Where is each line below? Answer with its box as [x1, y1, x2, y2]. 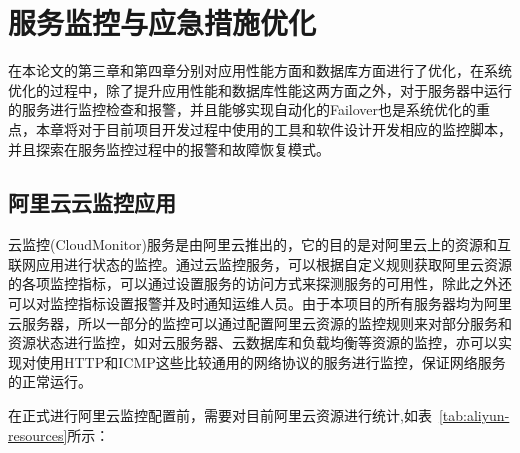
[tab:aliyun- [438, 405, 510, 426]
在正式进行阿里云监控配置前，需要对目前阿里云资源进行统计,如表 [8, 405, 432, 426]
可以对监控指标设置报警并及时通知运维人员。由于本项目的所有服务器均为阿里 [8, 293, 512, 314]
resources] [8, 424, 68, 445]
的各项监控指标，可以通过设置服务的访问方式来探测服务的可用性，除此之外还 [8, 273, 512, 294]
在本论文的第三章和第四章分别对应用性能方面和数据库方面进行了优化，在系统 [8, 60, 512, 81]
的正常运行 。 [8, 371, 92, 392]
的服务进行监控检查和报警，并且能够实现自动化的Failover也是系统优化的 [8, 99, 477, 120]
